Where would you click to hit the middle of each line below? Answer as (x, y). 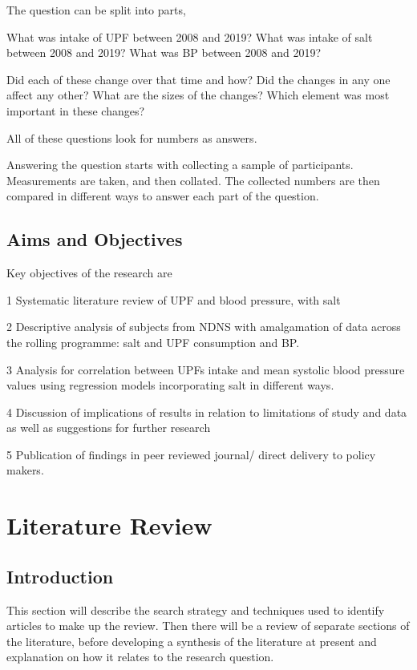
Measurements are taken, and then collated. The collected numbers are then (193, 180)
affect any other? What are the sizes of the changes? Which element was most (198, 95)
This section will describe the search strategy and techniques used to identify (196, 609)
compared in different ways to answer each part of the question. (163, 196)
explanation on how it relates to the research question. (140, 657)
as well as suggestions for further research (109, 428)
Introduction (60, 576)
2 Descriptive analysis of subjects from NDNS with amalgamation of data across (204, 327)
